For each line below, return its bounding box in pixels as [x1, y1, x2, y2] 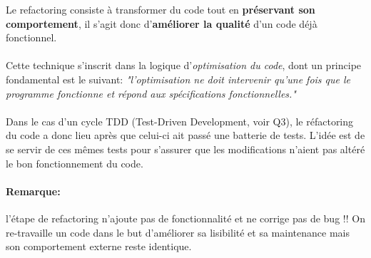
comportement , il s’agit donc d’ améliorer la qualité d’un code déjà [6, 16, 317, 31]
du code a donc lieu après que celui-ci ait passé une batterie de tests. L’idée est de [6, 128, 365, 143]
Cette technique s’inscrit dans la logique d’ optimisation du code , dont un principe [6, 58, 362, 73]
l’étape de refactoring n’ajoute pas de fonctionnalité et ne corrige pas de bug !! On [6, 210, 365, 225]
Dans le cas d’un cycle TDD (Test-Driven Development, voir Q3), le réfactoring [6, 113, 354, 128]
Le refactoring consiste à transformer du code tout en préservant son [6, 2, 315, 16]
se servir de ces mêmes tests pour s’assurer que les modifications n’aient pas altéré [6, 141, 365, 156]
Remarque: [6, 183, 61, 198]
